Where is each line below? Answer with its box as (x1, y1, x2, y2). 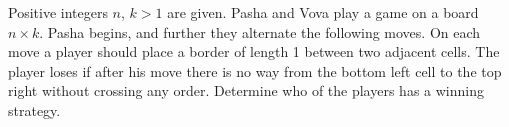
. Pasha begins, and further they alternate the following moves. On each (39, 21, 481, 42)
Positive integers (8, 2, 108, 22)
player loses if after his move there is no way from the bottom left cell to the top (8, 60, 502, 81)
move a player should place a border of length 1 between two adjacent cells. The (8, 41, 500, 62)
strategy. (8, 99, 61, 120)
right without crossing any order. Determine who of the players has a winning (8, 80, 484, 101)
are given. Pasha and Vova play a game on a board (167, 2, 479, 22)
